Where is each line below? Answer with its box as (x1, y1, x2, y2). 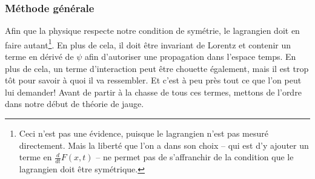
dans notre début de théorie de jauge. (5, 97, 144, 110)
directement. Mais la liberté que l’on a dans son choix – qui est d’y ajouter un (19, 138, 309, 151)
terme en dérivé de (5, 50, 74, 63)
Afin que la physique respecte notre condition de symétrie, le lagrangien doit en (5, 24, 300, 37)
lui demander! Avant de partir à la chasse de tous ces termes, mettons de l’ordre (5, 85, 302, 98)
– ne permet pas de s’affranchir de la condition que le (96, 151, 294, 163)
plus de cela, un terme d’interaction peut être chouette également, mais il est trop (5, 62, 309, 74)
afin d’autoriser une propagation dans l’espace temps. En (85, 50, 296, 63)
